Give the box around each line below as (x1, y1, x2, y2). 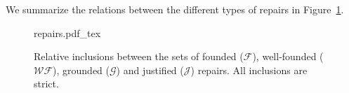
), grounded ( (53, 62, 110, 77)
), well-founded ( (252, 49, 324, 64)
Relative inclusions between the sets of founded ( (34, 49, 244, 64)
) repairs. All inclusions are (190, 62, 308, 77)
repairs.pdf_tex (34, 25, 101, 40)
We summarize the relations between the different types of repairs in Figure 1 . (6, 2, 344, 16)
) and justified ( (116, 62, 184, 77)
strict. (34, 76, 59, 91)
